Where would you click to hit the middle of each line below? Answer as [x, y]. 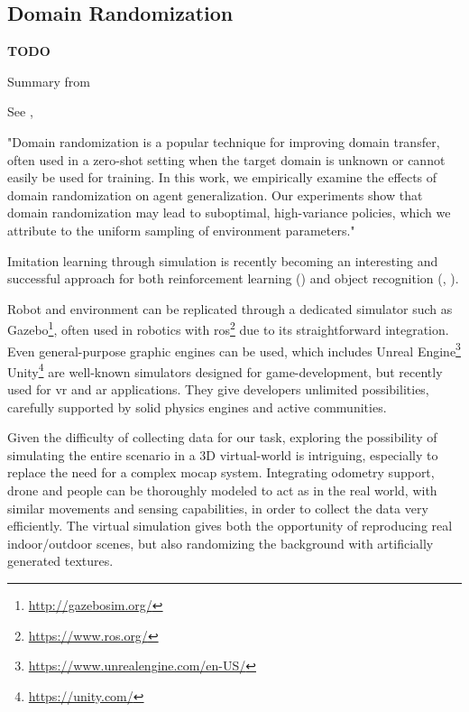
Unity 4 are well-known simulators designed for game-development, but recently [225, 370]
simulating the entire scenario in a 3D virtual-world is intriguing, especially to [223, 454]
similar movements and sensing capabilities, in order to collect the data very [218, 508]
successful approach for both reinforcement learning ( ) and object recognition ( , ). [233, 278]
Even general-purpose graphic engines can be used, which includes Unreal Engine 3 [234, 349]
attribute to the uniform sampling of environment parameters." [181, 230]
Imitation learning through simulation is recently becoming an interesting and [223, 260]
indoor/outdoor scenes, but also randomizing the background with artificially [221, 543]
